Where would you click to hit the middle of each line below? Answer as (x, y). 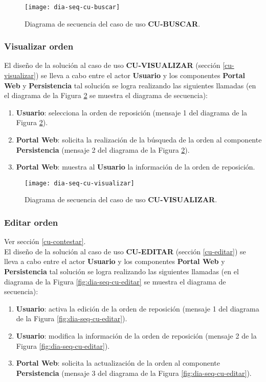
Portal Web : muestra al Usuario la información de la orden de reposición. (136, 167)
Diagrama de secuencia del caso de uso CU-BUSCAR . (113, 23)
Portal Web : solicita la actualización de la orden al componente (118, 363)
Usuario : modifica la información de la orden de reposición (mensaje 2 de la (136, 336)
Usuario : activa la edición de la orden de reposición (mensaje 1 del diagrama (138, 308)
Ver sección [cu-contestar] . (45, 241)
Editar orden (31, 222)
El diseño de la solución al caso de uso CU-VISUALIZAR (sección (112, 65)
